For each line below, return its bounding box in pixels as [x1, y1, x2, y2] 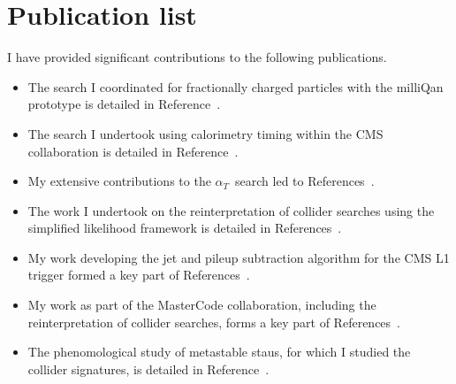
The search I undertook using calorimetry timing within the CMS [27, 124, 384, 142]
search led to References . [235, 172, 375, 190]
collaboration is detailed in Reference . [27, 142, 239, 160]
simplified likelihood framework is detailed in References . [27, 219, 342, 237]
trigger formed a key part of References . [27, 265, 250, 284]
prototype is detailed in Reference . [27, 95, 221, 113]
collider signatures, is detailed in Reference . [27, 359, 270, 378]
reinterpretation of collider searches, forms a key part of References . [27, 312, 400, 331]
